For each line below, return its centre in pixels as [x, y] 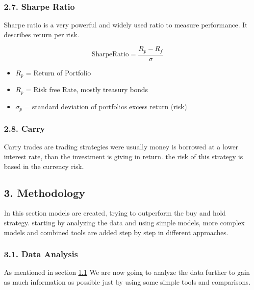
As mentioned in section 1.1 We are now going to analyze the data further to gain [127, 272]
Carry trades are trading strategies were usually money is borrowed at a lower [121, 147]
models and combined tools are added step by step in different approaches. [116, 232]
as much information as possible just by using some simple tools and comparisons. [127, 282]
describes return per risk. [42, 34]
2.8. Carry [25, 129]
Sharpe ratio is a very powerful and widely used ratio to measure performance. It [126, 25]
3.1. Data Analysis [41, 254]
